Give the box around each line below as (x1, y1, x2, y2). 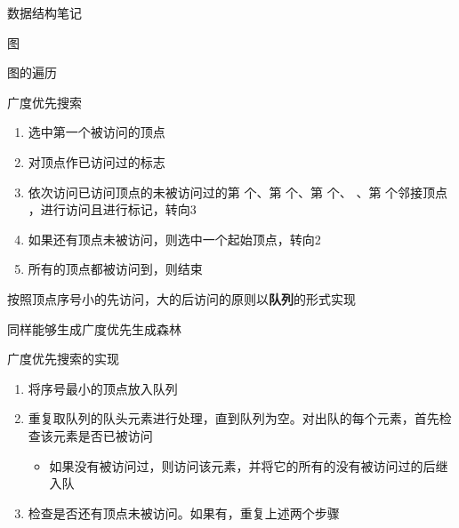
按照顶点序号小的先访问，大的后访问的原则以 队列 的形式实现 (7, 289, 356, 308)
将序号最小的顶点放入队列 (28, 379, 178, 397)
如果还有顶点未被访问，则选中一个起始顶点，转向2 (28, 229, 321, 248)
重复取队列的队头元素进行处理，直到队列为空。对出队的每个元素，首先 (28, 409, 439, 428)
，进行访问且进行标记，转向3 (28, 200, 197, 219)
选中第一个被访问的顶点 (28, 123, 165, 141)
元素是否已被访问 (52, 426, 153, 444)
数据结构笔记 (7, 4, 82, 21)
